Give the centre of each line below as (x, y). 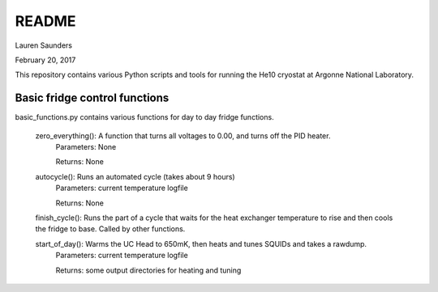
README (45, 21)
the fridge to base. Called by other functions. (110, 229)
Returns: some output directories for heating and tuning (148, 270)
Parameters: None (86, 147)
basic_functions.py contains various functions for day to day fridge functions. (145, 117)
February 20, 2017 (45, 60)
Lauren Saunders (44, 45)
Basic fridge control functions (92, 98)
